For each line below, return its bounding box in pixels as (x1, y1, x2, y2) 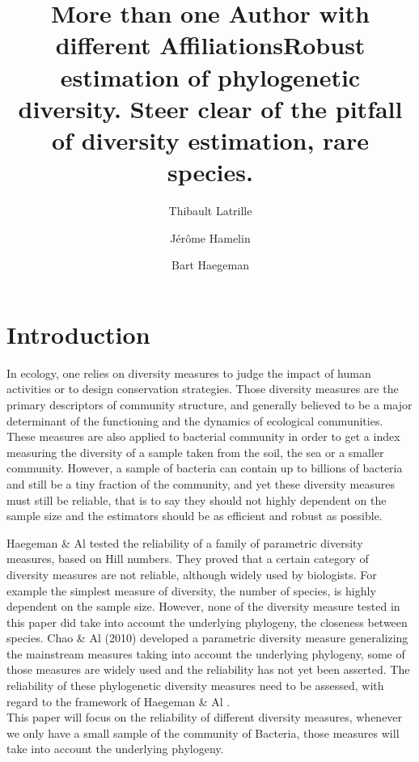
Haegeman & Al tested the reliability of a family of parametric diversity (6, 534, 363, 551)
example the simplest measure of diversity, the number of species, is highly (6, 582, 376, 599)
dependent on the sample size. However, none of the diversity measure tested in (6, 598, 400, 615)
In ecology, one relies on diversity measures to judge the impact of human (6, 364, 371, 381)
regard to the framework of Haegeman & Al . (6, 692, 231, 709)
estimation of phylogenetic (60, 60, 361, 93)
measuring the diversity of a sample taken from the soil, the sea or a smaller (6, 443, 384, 460)
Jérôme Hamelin (170, 229, 251, 246)
